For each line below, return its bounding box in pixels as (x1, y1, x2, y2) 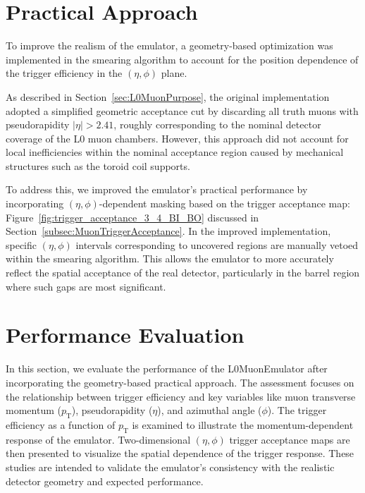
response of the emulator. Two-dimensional (6, 432, 191, 446)
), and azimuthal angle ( (157, 403, 262, 418)
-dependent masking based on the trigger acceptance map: (99, 196, 350, 211)
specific (6, 237, 37, 252)
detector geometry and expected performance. (6, 473, 204, 488)
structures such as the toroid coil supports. (6, 158, 190, 173)
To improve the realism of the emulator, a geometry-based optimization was (6, 38, 333, 53)
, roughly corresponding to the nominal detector (113, 117, 321, 132)
